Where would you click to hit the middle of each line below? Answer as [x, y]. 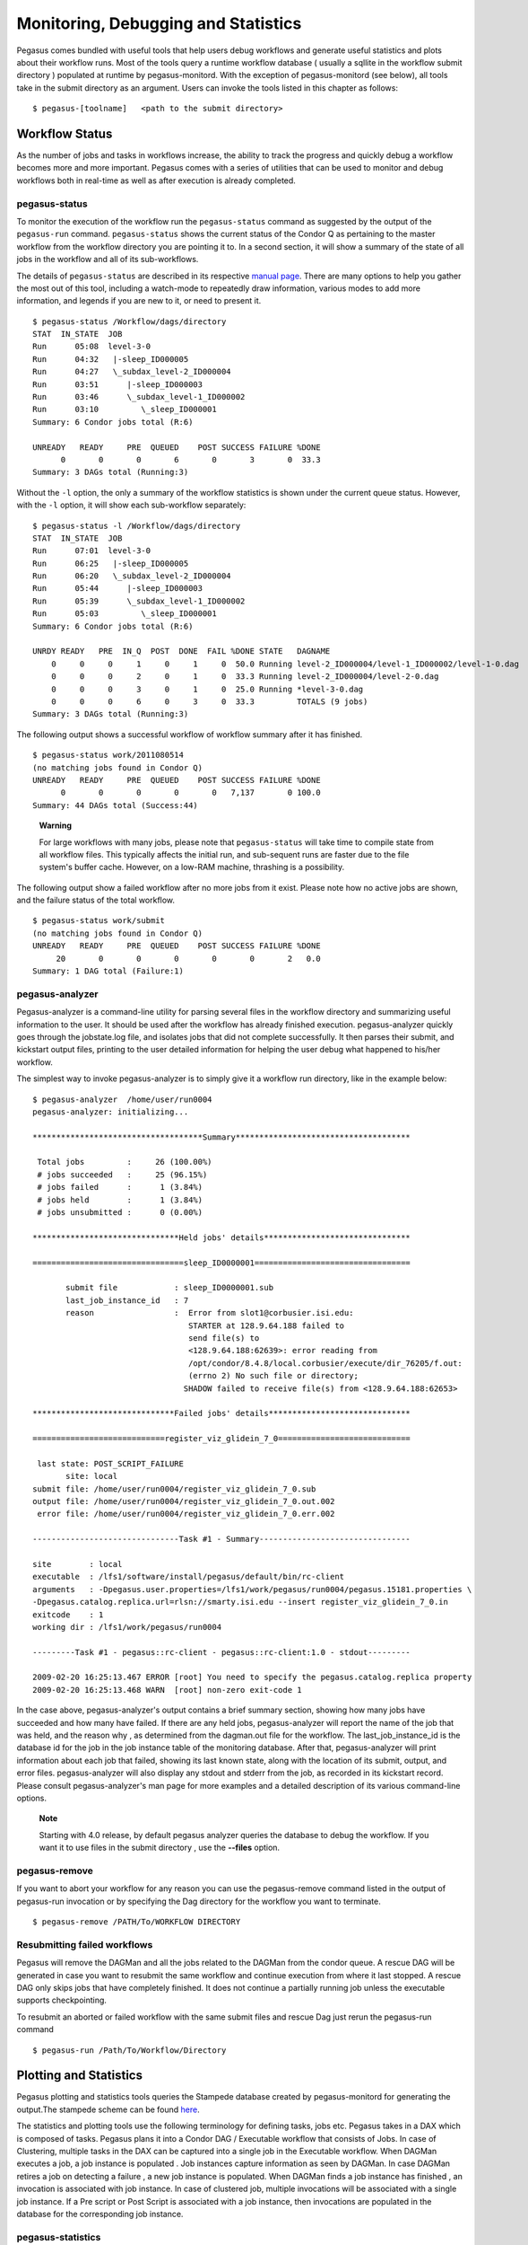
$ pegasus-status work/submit [99, 921]
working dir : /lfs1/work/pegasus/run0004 [127, 1627]
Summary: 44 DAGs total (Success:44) [116, 805]
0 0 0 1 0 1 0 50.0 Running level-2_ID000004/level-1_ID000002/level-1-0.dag [285, 664]
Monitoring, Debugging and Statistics [159, 23]
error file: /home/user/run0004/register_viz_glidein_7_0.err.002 [186, 1514]
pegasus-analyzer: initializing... [111, 1112]
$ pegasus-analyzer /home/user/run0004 [122, 1099]
